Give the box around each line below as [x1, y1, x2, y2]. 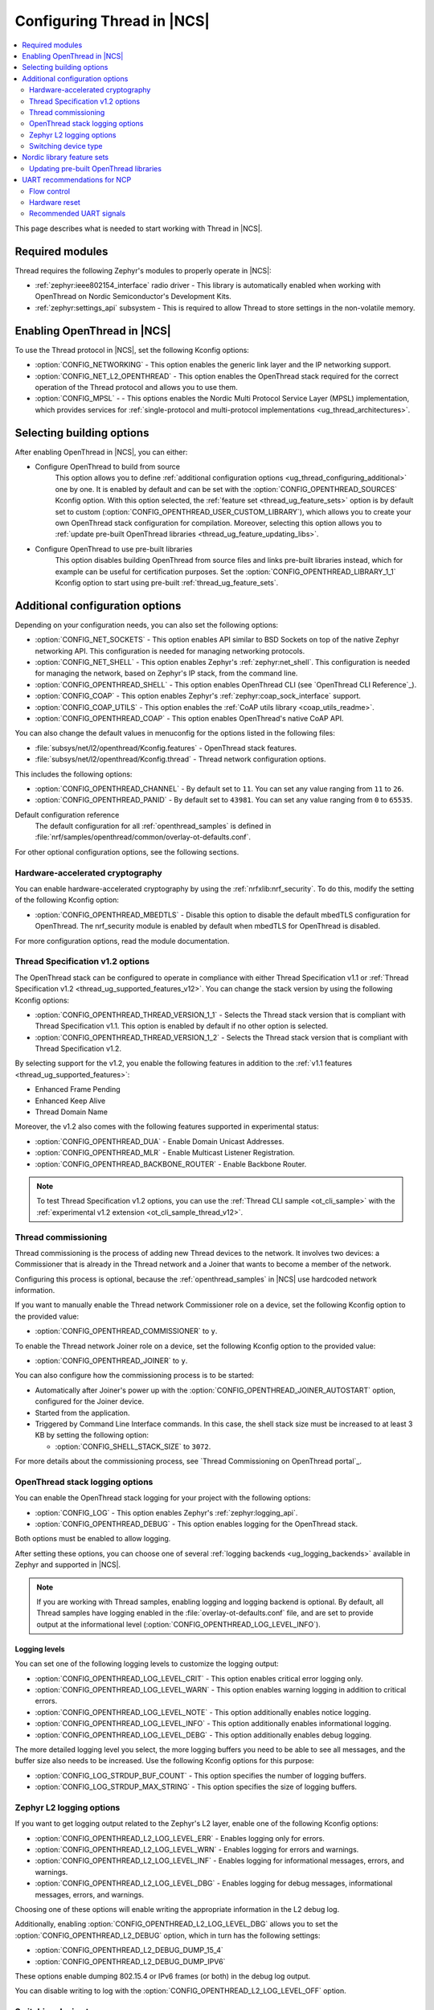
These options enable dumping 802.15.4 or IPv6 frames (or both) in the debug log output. [14, 1971, 311, 1981]
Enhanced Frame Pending [35, 1085, 121, 1094]
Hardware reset [29, 198, 80, 207]
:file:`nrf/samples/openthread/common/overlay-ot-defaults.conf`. [35, 832, 252, 842]
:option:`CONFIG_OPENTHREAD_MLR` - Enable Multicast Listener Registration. [35, 1148, 295, 1158]
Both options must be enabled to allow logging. [14, 1534, 171, 1544]
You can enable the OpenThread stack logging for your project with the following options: [14, 1493, 311, 1503]
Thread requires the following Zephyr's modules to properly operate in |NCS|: [14, 265, 272, 275]
